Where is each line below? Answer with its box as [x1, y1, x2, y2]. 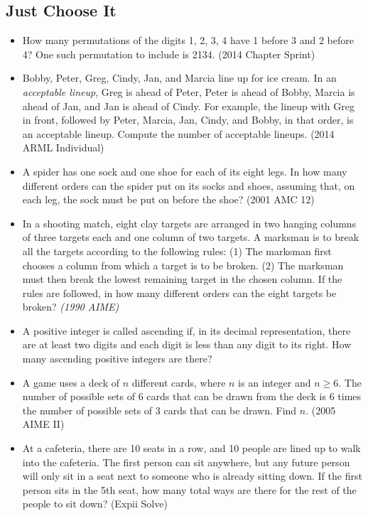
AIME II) [22, 416, 65, 431]
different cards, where [131, 375, 226, 389]
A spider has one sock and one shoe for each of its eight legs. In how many [22, 163, 347, 178]
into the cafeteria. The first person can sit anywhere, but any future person [22, 454, 350, 469]
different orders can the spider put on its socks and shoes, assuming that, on [22, 178, 355, 193]
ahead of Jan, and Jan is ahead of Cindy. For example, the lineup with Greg [22, 98, 355, 113]
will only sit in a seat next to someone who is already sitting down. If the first [22, 468, 362, 483]
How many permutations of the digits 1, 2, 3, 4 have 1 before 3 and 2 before [22, 33, 354, 48]
